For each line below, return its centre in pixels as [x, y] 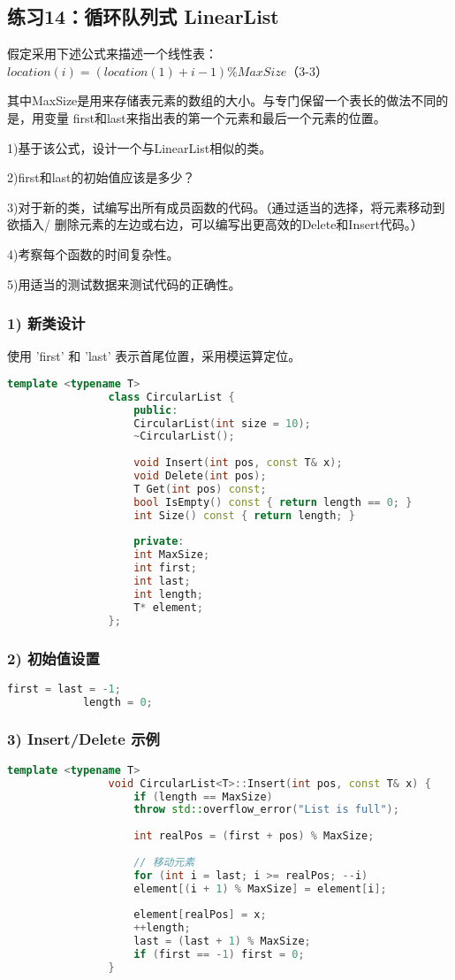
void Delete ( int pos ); [200, 476]
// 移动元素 [164, 862]
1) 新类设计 [46, 323]
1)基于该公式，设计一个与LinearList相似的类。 [140, 147]
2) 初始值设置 [53, 658]
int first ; [165, 568]
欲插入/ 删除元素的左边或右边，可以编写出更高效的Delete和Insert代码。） [215, 224]
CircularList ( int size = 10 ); [222, 423]
